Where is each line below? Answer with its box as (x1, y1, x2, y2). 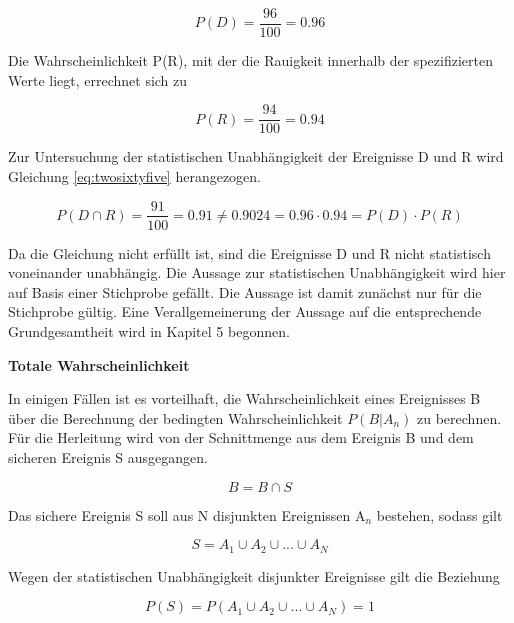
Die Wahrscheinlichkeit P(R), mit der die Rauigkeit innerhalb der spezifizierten (8, 50, 493, 71)
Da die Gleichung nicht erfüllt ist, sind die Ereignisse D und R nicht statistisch (8, 242, 491, 263)
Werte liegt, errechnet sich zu (8, 69, 188, 90)
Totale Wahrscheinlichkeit (8, 354, 190, 375)
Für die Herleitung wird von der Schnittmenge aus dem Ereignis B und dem (8, 427, 474, 448)
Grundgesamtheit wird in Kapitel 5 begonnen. (8, 320, 290, 341)
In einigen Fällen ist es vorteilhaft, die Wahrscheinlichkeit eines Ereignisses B (8, 388, 481, 409)
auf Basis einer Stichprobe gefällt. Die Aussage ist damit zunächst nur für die (8, 281, 482, 302)
